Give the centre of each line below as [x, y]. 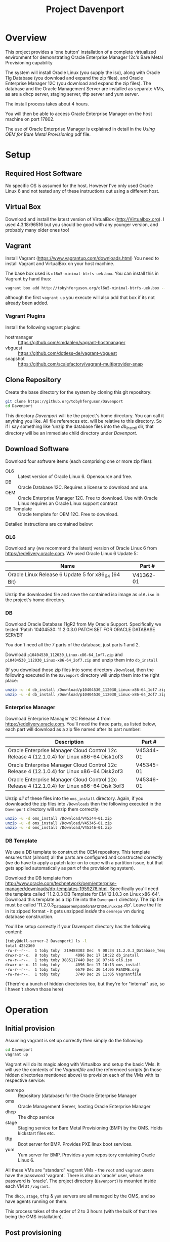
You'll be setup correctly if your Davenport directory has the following [78, 927]
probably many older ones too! [37, 230]
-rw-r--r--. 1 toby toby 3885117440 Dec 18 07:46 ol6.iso [69, 960]
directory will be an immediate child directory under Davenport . [71, 433]
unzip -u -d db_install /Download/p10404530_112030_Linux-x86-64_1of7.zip [86, 690]
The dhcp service [36, 1117]
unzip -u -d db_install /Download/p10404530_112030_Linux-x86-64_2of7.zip [86, 695]
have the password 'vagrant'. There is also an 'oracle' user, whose [74, 1176]
